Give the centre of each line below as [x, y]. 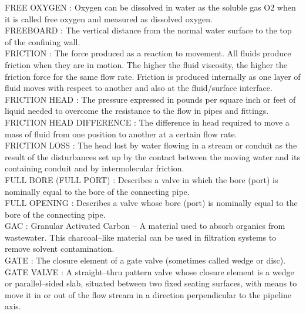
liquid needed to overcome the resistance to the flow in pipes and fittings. [137, 111]
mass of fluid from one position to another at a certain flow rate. [121, 134]
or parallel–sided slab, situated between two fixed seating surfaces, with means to [151, 283]
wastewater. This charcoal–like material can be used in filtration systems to [141, 237]
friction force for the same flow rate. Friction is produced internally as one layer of [153, 76]
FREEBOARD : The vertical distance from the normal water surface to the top [148, 30]
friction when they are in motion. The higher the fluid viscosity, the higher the [146, 64]
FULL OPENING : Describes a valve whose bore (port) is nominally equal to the [151, 203]
